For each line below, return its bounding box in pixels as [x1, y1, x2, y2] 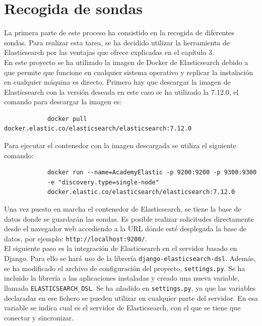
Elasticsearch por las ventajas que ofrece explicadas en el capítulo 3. [4, 47, 214, 57]
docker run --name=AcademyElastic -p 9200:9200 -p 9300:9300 [47, 169, 257, 176]
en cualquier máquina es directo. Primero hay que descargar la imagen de [4, 77, 231, 87]
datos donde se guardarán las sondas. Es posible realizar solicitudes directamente [4, 213, 254, 224]
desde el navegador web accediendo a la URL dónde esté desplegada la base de [4, 223, 246, 234]
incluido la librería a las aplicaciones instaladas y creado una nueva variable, [4, 273, 240, 283]
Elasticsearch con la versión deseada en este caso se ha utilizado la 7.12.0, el [4, 86, 239, 97]
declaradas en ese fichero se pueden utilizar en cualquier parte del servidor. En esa [4, 292, 258, 303]
